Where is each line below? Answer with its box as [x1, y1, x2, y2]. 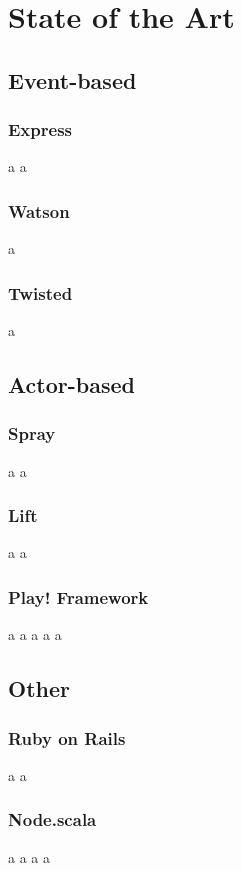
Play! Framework [8, 584, 149, 609]
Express [8, 117, 72, 142]
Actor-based [8, 368, 135, 399]
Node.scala [8, 807, 97, 832]
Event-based [8, 64, 137, 95]
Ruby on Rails [8, 725, 126, 750]
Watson [8, 198, 70, 223]
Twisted [8, 280, 73, 305]
